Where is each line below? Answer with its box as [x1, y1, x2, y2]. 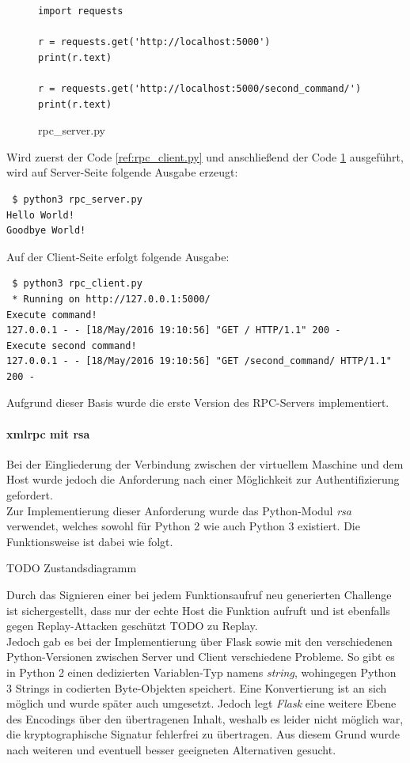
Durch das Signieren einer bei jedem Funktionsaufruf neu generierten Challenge [6, 586, 392, 603]
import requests [38, 6, 123, 17]
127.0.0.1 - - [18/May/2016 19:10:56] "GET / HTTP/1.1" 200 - [6, 325, 341, 336]
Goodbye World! [6, 225, 86, 237]
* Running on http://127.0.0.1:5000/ [12, 293, 211, 305]
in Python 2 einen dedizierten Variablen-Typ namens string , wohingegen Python [6, 663, 397, 680]
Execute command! [6, 309, 97, 321]
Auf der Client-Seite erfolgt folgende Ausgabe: [6, 248, 230, 264]
